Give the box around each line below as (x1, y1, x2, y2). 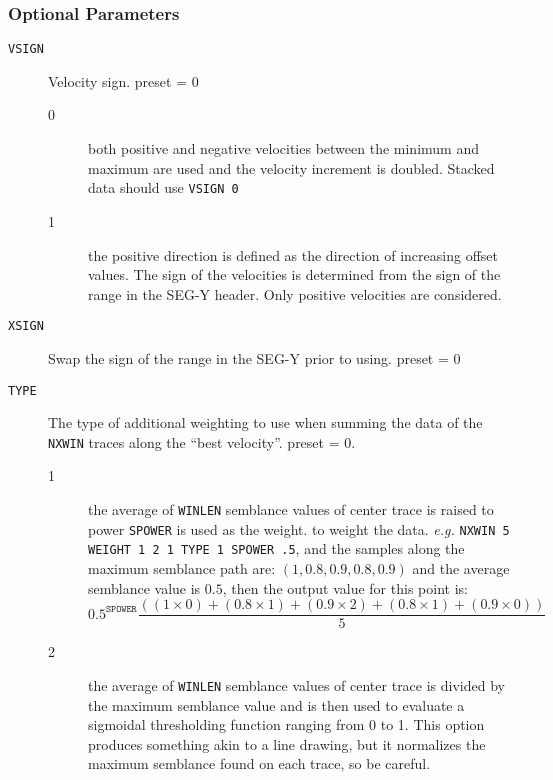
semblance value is (88, 577, 201, 598)
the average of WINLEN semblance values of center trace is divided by (88, 674, 505, 695)
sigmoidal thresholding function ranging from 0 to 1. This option (88, 714, 485, 735)
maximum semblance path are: (88, 558, 276, 578)
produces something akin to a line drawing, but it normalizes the (88, 733, 486, 754)
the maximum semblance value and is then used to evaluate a (88, 694, 465, 715)
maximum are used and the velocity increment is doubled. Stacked (88, 157, 495, 178)
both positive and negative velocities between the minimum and (88, 138, 479, 159)
